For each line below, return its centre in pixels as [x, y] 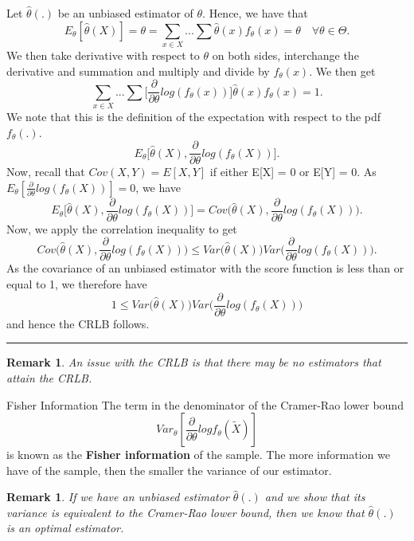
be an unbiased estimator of [125, 13]
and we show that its [315, 497]
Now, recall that [46, 172]
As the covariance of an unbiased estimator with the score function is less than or [205, 268]
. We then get [342, 71]
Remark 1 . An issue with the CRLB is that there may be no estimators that [194, 362]
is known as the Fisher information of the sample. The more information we [198, 455]
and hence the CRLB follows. [78, 323]
